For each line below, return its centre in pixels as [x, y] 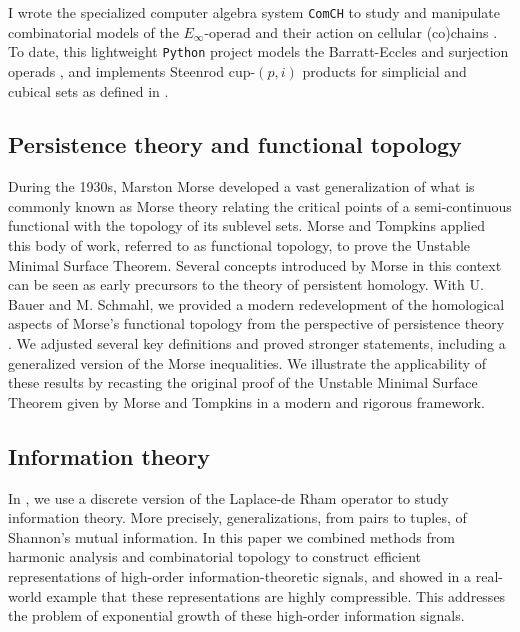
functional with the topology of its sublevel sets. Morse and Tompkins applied [246, 225]
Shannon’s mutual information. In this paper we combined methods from [231, 536]
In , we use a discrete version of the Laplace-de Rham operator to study [228, 497]
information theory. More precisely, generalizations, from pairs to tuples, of [237, 517]
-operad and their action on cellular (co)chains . [351, 31]
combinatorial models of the [93, 31]
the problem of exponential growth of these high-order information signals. [236, 615]
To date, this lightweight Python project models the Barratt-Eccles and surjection [258, 51]
